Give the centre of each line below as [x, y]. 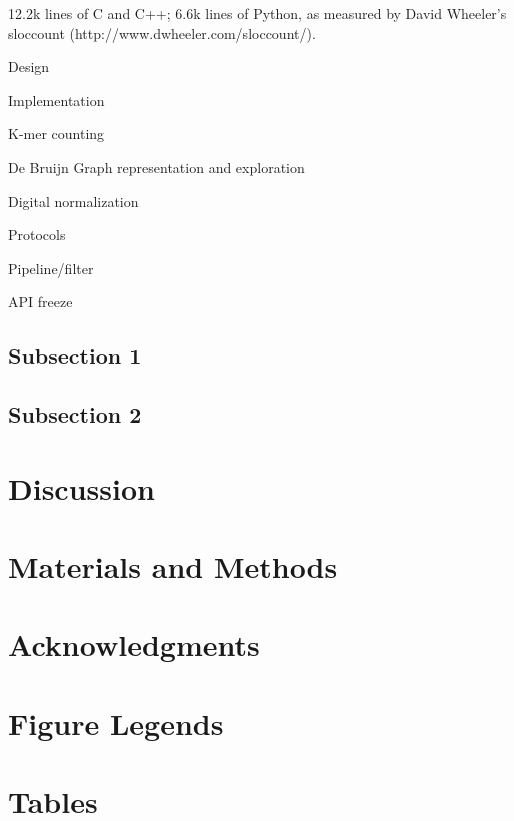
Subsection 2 [75, 414]
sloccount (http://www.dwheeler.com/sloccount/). [162, 32]
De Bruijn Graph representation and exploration [156, 166]
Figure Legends [116, 722]
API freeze [40, 301]
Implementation [56, 99]
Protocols [37, 234]
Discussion [81, 487]
